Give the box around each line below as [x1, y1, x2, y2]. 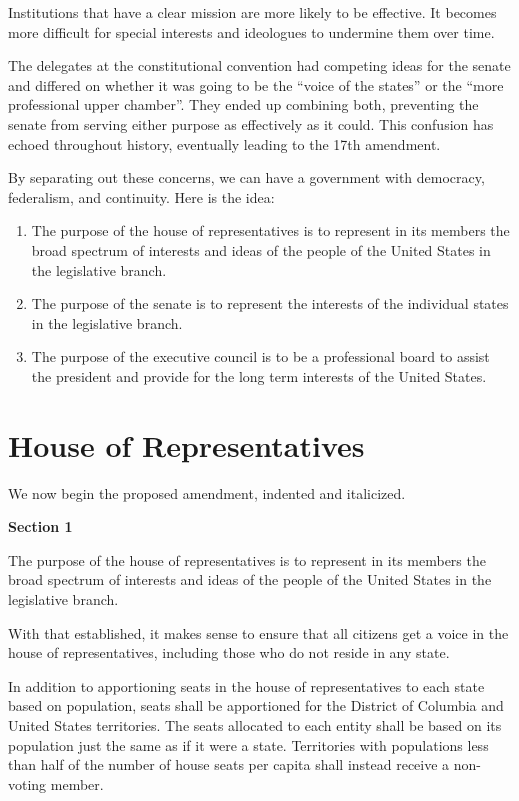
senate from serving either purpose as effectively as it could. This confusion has [8, 113, 494, 134]
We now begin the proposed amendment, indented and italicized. [8, 482, 406, 503]
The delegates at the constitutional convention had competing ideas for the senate [8, 55, 511, 76]
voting [8, 773, 47, 794]
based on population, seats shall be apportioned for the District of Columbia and [8, 695, 504, 716]
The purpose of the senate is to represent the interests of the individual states [31, 293, 509, 314]
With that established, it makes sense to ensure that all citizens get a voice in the [8, 622, 509, 643]
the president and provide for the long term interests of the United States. [31, 365, 487, 386]
